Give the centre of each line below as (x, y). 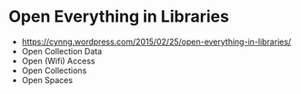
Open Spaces (47, 80)
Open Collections (54, 70)
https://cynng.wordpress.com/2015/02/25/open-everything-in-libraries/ (156, 42)
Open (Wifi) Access (58, 61)
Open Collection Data (62, 51)
